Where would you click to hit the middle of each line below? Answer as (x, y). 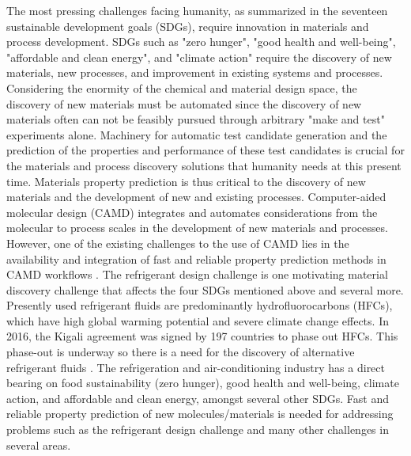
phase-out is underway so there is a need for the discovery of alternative (181, 352)
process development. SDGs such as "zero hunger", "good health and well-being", (201, 42)
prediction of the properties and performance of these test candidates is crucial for (205, 150)
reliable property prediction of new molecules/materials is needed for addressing (200, 414)
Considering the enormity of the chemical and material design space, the (182, 87)
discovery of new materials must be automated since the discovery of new (184, 103)
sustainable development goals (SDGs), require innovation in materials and (188, 26)
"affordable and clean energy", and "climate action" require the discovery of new (199, 57)
